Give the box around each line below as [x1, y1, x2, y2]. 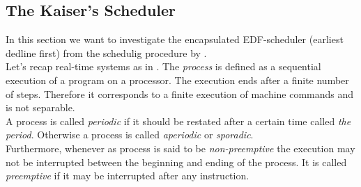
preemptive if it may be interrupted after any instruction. [6, 168, 249, 183]
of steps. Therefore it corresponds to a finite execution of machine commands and [6, 86, 354, 101]
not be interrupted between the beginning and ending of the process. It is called [6, 154, 347, 169]
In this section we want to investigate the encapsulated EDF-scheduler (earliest [6, 32, 344, 47]
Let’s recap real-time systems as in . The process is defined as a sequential [6, 59, 321, 74]
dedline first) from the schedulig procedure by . [6, 45, 207, 60]
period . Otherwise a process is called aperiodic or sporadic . [6, 127, 254, 142]
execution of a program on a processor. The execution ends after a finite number [6, 72, 349, 87]
